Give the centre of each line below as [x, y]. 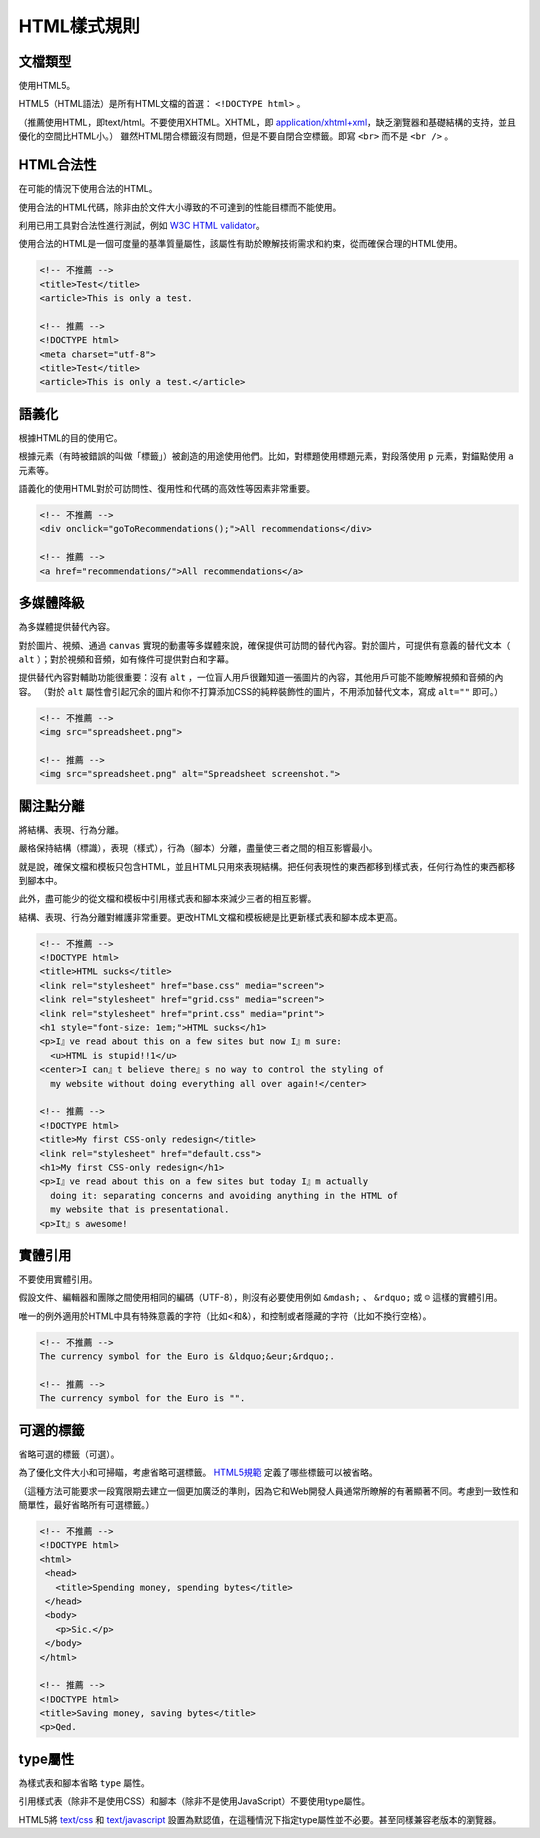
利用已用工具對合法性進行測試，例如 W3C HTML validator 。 [141, 225]
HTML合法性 [57, 165]
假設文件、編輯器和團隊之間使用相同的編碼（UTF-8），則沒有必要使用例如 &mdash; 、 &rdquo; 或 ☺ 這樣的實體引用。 [260, 1297]
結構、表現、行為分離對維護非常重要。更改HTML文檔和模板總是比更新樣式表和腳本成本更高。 [211, 917]
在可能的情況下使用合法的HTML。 [88, 189]
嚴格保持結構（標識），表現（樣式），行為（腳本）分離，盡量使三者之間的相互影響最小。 [198, 848]
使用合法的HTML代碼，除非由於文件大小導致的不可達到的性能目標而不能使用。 [180, 207]
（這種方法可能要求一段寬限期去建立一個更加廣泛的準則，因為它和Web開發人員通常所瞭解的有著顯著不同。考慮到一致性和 [268, 1491]
